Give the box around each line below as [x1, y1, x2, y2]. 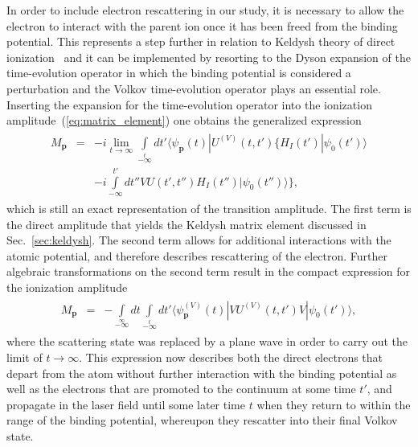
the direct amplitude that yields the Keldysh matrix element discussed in [6, 215, 367, 232]
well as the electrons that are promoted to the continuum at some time [6, 380, 356, 397]
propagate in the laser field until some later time [6, 396, 245, 412]
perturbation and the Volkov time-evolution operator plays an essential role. [6, 80, 381, 96]
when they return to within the [256, 396, 411, 412]
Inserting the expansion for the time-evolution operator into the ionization [6, 96, 372, 113]
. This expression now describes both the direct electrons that [79, 349, 383, 366]
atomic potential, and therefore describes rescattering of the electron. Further [6, 247, 388, 264]
